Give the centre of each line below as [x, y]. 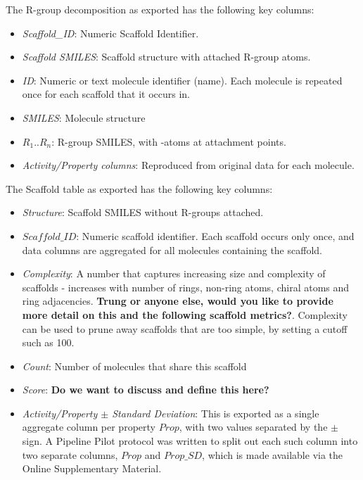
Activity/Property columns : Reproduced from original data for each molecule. [188, 165]
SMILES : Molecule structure [84, 117]
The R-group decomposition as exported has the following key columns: [160, 9]
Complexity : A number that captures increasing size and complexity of [174, 273]
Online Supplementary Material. [92, 468]
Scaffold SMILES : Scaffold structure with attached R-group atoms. [166, 57]
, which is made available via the [273, 454]
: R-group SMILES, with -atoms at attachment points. [169, 141]
